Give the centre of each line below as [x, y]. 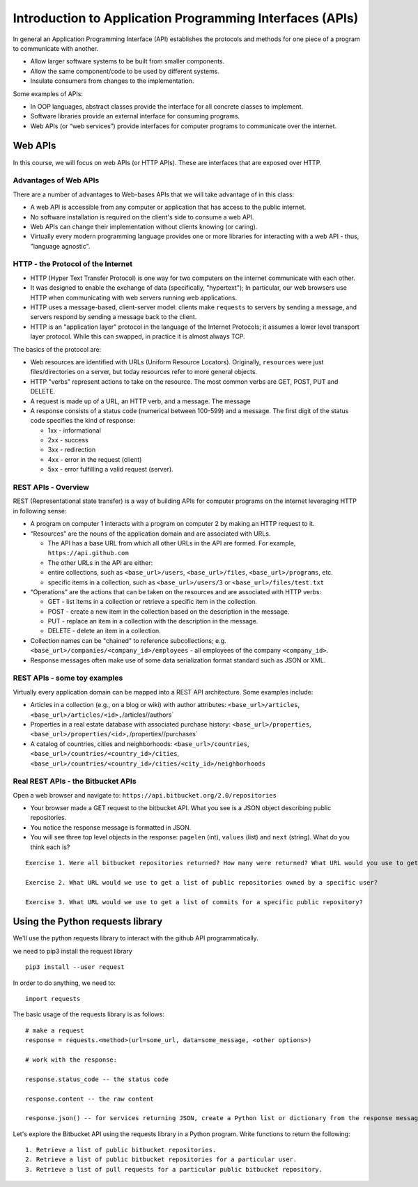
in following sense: [40, 511]
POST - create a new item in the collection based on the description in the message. [169, 611]
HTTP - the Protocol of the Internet [72, 264]
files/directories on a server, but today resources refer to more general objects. [144, 372]
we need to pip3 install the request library [72, 951]
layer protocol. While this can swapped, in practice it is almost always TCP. [138, 336]
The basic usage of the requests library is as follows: [89, 1014]
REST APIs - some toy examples [68, 678]
